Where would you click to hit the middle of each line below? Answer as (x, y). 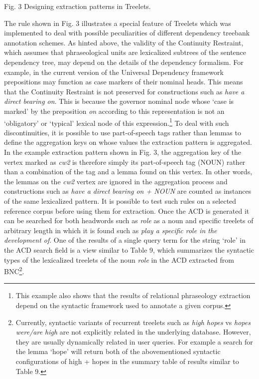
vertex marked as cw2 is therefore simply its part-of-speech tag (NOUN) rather (125, 162)
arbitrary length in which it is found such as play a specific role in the (111, 230)
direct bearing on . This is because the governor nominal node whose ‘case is (119, 101)
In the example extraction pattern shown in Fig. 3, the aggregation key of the (123, 152)
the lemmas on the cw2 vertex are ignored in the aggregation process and (116, 181)
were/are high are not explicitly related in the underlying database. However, (133, 332)
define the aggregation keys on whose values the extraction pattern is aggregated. (128, 142)
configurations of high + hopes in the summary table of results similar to (127, 361)
